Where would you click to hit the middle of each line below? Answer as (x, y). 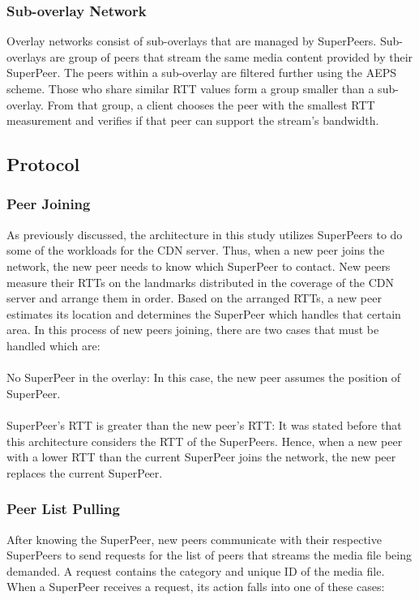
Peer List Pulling (63, 509)
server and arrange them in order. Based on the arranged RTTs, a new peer (194, 298)
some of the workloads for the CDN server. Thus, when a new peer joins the (196, 250)
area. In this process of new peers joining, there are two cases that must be (193, 330)
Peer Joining (49, 204)
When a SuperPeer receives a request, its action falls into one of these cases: (196, 587)
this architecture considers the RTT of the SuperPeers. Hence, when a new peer (205, 441)
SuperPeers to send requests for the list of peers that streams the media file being (209, 555)
